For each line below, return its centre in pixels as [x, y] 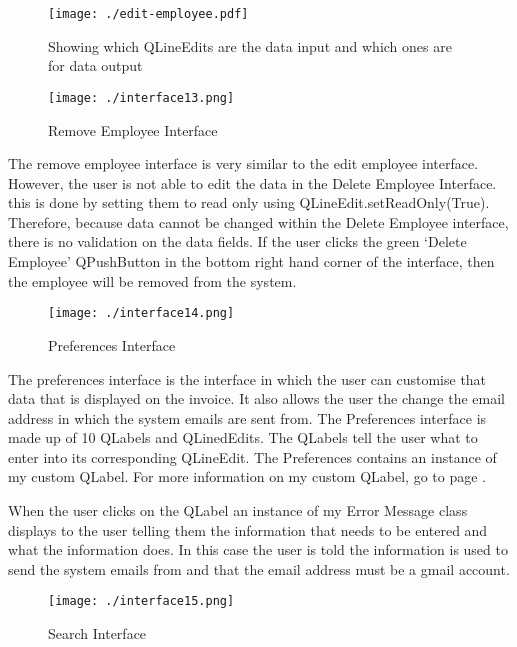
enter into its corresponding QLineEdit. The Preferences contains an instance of [252, 456]
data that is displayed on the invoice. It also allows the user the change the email [256, 398]
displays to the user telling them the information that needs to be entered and [248, 529]
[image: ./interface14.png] [141, 313]
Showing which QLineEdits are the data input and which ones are [250, 45]
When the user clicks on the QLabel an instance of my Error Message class [238, 510]
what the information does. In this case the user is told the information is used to [258, 549]
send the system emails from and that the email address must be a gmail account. [259, 568]
